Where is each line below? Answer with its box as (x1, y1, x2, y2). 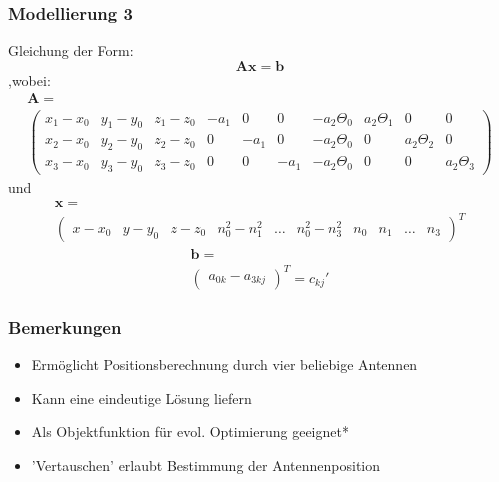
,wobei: (8, 69, 51, 90)
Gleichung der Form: (8, 40, 134, 61)
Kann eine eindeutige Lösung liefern (31, 387, 252, 408)
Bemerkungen (8, 314, 122, 339)
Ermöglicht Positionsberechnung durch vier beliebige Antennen (31, 353, 418, 374)
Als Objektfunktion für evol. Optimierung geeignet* (31, 421, 349, 442)
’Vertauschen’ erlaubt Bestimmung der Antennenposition (31, 454, 381, 475)
